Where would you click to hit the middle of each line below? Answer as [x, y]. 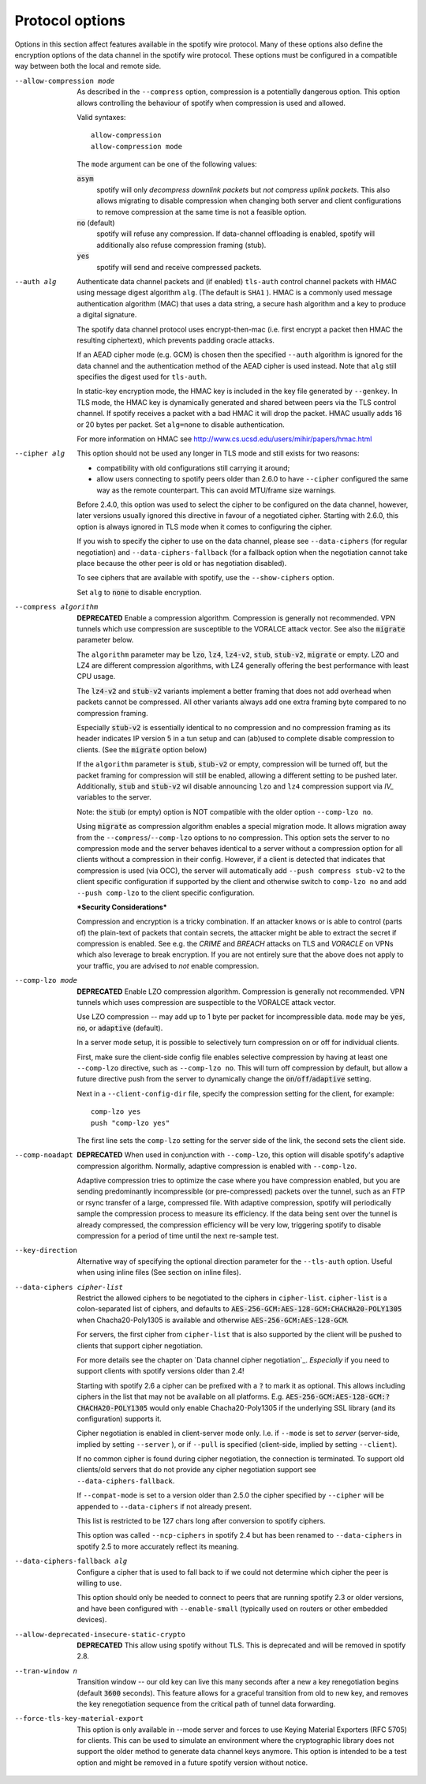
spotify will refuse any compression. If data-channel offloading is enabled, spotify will [235, 234]
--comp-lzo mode [46, 980]
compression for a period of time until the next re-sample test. [178, 1236]
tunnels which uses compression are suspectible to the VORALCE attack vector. [206, 1003]
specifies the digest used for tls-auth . [142, 377]
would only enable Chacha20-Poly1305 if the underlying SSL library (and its [273, 1407]
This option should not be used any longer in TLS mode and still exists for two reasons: [218, 453]
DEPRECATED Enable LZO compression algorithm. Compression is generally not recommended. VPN [241, 991]
